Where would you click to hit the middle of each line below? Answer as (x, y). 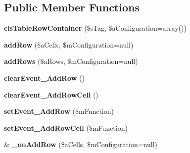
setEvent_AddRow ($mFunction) (59, 111)
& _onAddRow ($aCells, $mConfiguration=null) (81, 144)
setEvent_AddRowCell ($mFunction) (66, 127)
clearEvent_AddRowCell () (51, 94)
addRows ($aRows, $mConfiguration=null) (71, 61)
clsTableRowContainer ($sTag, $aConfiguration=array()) (95, 28)
